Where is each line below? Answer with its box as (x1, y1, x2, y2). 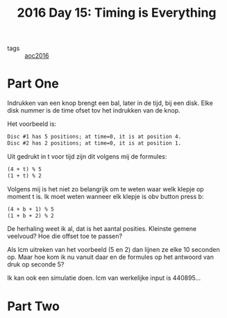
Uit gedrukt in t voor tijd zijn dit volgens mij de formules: (7, 152, 167, 161)
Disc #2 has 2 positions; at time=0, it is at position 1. (7, 140, 182, 147)
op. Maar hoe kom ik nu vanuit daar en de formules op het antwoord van (7, 253, 214, 262)
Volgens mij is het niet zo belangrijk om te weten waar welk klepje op (7, 184, 204, 193)
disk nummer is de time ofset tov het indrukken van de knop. (7, 106, 180, 115)
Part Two (7, 298, 60, 314)
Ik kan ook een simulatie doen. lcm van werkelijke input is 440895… (7, 273, 201, 283)
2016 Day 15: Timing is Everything (17, 5, 217, 21)
